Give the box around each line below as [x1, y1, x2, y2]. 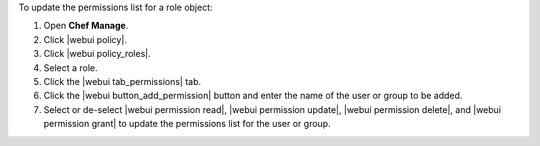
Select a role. [43, 61, 99, 74]
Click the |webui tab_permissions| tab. [43, 75, 202, 87]
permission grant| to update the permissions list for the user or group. [43, 118, 331, 130]
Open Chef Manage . [43, 20, 129, 32]
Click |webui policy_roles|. [43, 48, 151, 60]
